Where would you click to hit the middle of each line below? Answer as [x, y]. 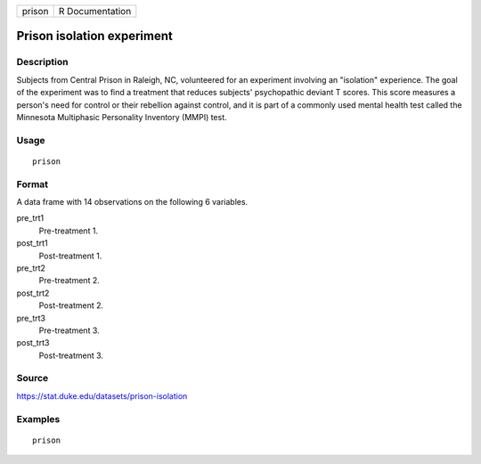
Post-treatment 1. [70, 256]
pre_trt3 [31, 318]
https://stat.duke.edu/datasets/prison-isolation [102, 395]
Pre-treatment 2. [69, 281]
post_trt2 [33, 293]
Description [42, 62]
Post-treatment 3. [71, 355]
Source [33, 379]
